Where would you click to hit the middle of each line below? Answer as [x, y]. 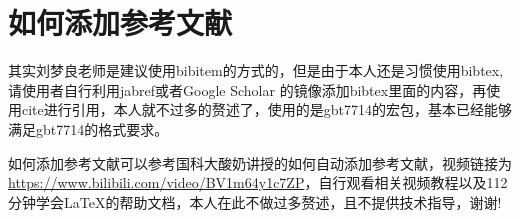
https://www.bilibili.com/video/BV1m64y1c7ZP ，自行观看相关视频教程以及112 [258, 182]
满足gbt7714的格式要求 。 [88, 128]
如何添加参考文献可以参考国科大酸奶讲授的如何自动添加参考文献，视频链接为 [260, 162]
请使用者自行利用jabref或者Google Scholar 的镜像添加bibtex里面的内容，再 [247, 89]
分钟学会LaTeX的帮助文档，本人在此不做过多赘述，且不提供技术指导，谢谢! [255, 201]
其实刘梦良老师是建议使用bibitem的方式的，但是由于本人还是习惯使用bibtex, [256, 70]
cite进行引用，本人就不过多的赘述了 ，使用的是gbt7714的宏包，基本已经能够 [267, 109]
